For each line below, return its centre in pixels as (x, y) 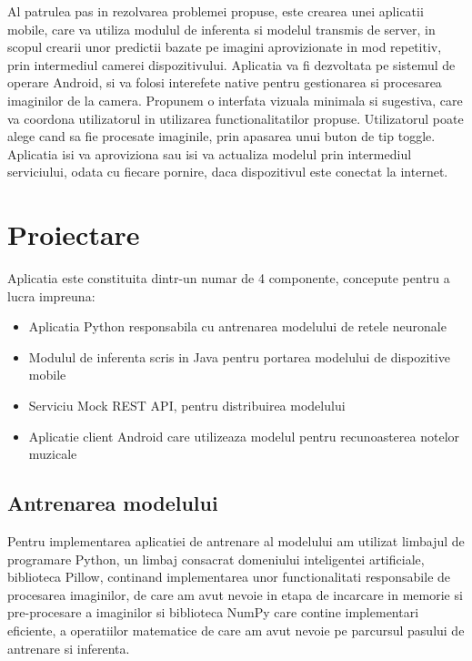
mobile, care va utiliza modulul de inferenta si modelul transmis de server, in (221, 29)
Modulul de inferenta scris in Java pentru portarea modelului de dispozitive (239, 356)
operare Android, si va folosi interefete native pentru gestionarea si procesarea (225, 82)
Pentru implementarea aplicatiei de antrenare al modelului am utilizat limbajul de (236, 541)
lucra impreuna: (51, 295)
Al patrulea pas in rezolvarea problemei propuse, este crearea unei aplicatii (216, 11)
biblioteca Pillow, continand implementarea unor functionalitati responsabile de (229, 577)
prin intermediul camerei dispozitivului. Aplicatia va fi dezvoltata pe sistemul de (231, 64)
